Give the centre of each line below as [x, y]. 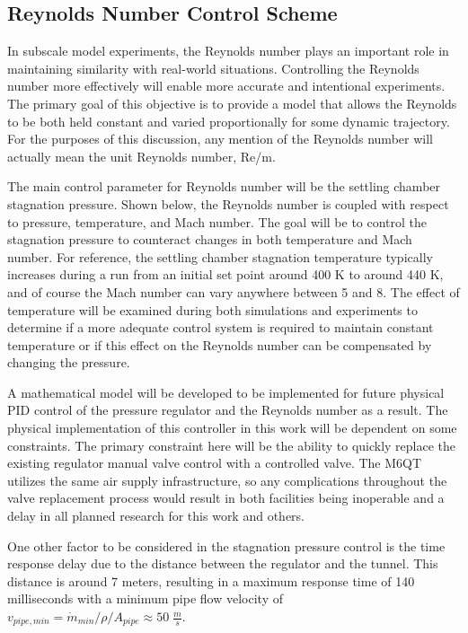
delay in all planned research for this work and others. [156, 516]
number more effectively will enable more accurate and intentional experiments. [226, 86]
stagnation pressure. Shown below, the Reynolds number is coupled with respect [228, 203]
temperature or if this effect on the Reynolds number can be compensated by [220, 344]
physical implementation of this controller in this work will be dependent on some [232, 428]
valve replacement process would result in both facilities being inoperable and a [226, 498]
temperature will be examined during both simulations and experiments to [212, 309]
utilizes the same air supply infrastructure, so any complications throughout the [227, 480]
